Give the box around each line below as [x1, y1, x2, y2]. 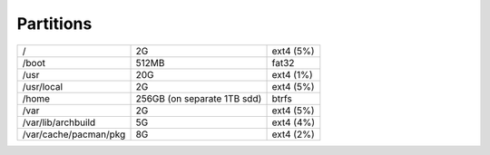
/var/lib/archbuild [22, 116, 96, 129]
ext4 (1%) [271, 68, 313, 81]
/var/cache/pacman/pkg [22, 128, 126, 140]
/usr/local [22, 80, 64, 92]
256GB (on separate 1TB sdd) [135, 92, 262, 104]
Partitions [16, 14, 93, 34]
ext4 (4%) [271, 116, 316, 129]
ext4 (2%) [271, 128, 315, 140]
